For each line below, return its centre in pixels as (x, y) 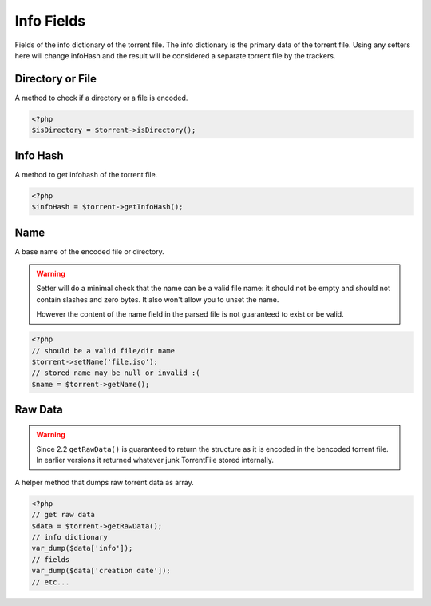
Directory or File (56, 79)
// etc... (51, 582)
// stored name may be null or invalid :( (116, 373)
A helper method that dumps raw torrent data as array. (105, 482)
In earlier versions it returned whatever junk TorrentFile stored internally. (155, 460)
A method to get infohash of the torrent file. (86, 174)
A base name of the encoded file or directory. (90, 251)
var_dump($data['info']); (82, 548)
